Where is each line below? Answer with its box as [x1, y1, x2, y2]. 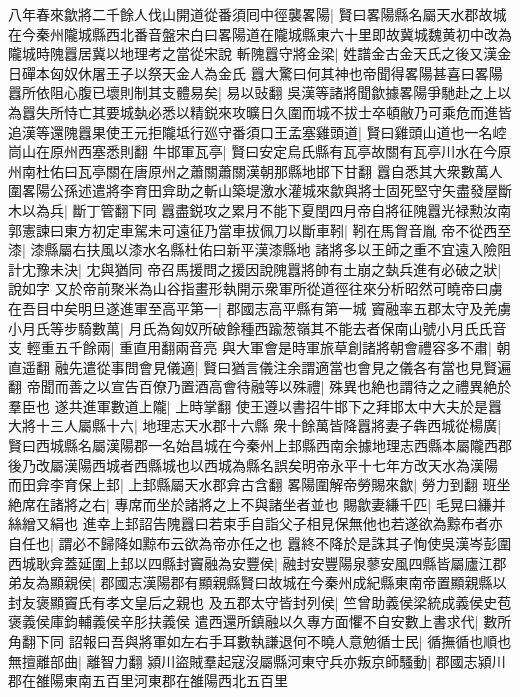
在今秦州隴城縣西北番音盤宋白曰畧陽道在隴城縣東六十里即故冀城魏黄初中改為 [8, 23, 512, 44]
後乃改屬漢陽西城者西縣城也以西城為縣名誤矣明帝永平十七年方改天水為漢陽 [8, 454, 498, 475]
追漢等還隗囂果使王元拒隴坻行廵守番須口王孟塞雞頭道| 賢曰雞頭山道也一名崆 [8, 121, 507, 142]
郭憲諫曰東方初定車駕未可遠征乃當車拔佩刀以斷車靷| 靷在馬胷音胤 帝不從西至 [8, 219, 512, 240]
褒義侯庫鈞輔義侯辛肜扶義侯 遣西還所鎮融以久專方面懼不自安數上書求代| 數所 [8, 611, 512, 632]
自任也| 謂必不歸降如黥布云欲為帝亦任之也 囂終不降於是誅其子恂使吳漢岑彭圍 [8, 533, 512, 554]
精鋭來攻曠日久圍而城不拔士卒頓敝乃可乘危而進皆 [189, 101, 512, 122]
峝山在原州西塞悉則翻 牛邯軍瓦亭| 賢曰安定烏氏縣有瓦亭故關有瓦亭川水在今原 [8, 141, 512, 162]
